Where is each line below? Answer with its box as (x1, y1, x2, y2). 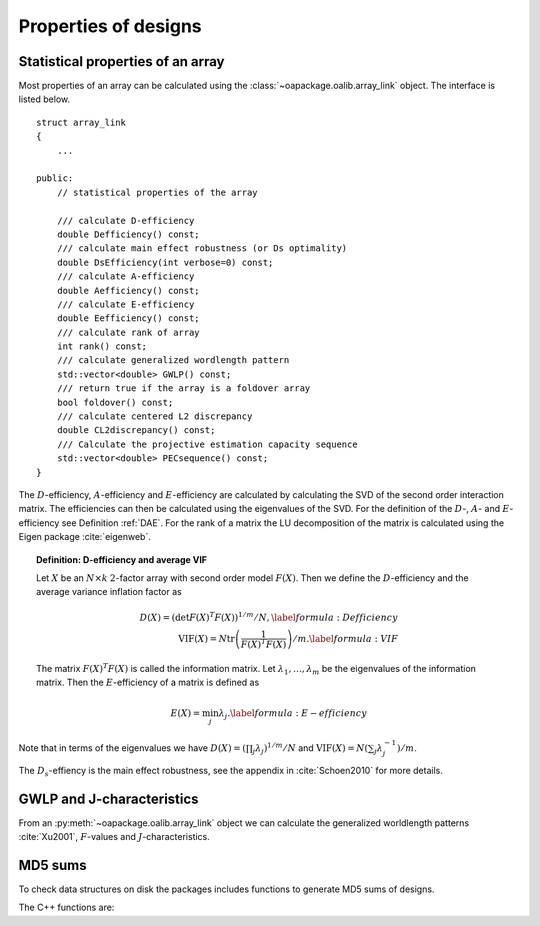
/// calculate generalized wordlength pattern (56, 355, 290, 366)
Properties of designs (18, 15, 202, 37)
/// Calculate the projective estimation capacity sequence (56, 438, 359, 450)
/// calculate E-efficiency (56, 298, 195, 310)
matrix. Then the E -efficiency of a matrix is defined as (36, 676, 260, 689)
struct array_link (36, 116, 127, 128)
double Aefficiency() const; (56, 285, 200, 296)
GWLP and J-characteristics (18, 790, 199, 807)
